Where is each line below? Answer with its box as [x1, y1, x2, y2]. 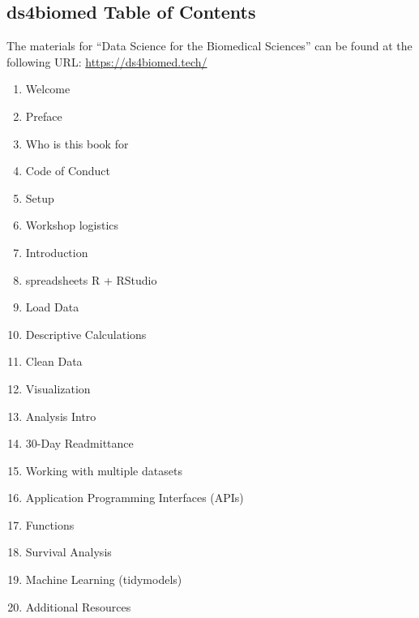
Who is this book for [25, 135, 129, 152]
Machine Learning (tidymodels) [25, 571, 182, 588]
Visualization [25, 380, 91, 397]
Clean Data [25, 353, 83, 370]
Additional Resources [25, 598, 131, 615]
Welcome [25, 80, 71, 97]
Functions [25, 516, 75, 533]
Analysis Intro [25, 407, 96, 424]
